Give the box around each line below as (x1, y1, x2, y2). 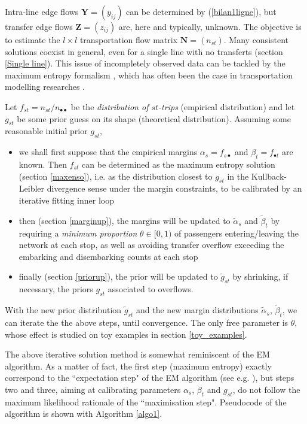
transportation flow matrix (79, 34, 178, 46)
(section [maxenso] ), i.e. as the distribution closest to (19, 169, 213, 182)
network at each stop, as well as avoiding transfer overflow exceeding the (19, 238, 284, 251)
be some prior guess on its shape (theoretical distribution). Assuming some (17, 112, 291, 125)
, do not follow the (232, 383, 300, 395)
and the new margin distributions (136, 304, 259, 316)
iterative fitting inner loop (19, 193, 114, 206)
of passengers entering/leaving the (174, 226, 299, 239)
